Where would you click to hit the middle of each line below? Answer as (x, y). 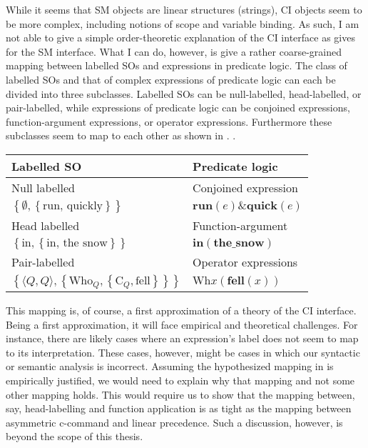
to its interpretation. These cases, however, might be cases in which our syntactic (183, 352)
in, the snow (77, 243)
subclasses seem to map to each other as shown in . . (121, 135)
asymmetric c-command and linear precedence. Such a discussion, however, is (174, 422)
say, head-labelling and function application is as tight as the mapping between (179, 408)
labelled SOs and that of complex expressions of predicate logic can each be (171, 79)
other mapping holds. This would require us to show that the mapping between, (180, 394)
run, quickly (73, 205)
